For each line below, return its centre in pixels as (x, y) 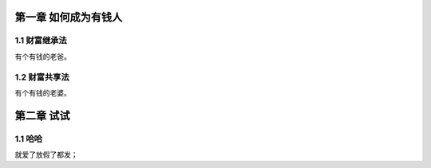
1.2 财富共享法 (42, 77)
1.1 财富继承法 (41, 41)
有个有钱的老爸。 (43, 57)
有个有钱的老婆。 (43, 92)
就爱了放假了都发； (46, 154)
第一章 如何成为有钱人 (69, 17)
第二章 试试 (42, 115)
